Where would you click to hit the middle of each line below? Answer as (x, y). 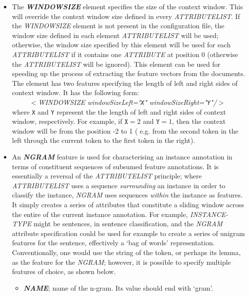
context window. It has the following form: (76, 92)
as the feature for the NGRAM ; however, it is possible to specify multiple (121, 262)
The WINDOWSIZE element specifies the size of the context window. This (127, 6)
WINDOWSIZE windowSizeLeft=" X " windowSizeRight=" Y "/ (127, 102)
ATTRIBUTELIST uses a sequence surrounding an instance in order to (119, 185)
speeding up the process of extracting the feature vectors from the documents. (128, 73)
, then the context (199, 121)
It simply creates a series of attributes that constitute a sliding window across (128, 204)
